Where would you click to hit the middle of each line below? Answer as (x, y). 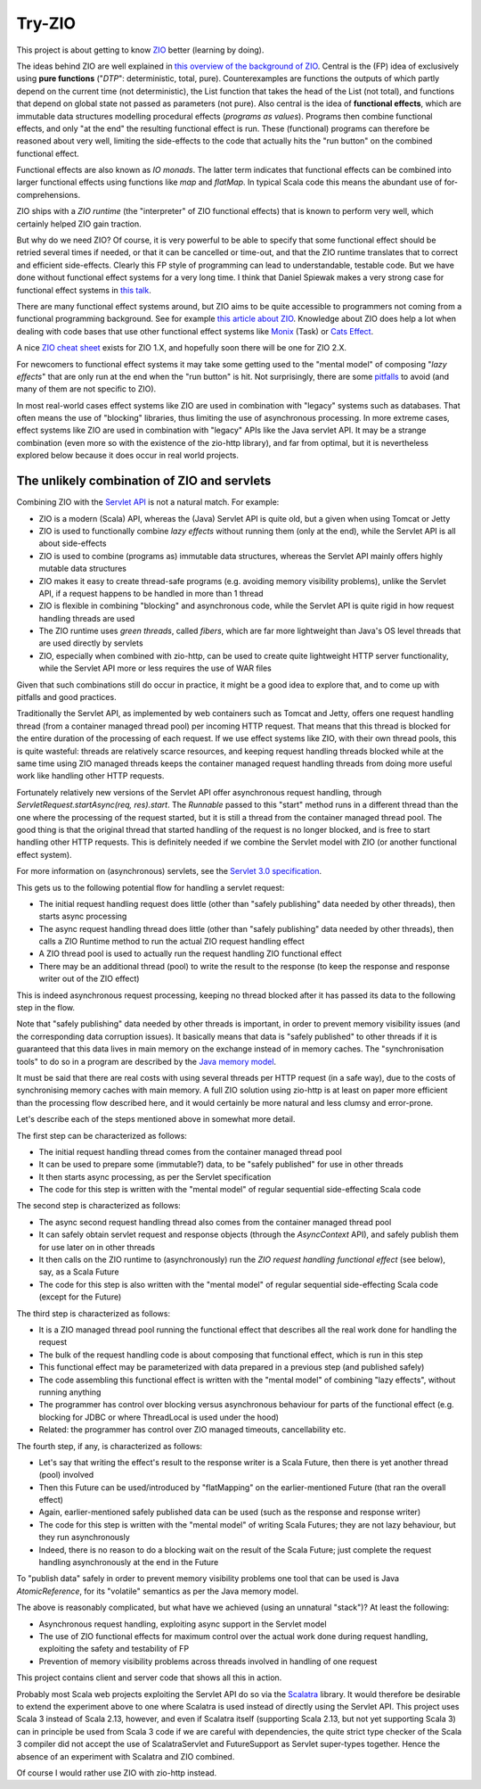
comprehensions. (49, 194)
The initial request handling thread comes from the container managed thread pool (190, 1151)
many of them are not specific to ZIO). (86, 389)
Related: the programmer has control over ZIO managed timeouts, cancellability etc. (192, 1430)
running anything (70, 1392)
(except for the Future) (80, 1297)
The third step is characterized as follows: (94, 1313)
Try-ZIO (46, 23)
